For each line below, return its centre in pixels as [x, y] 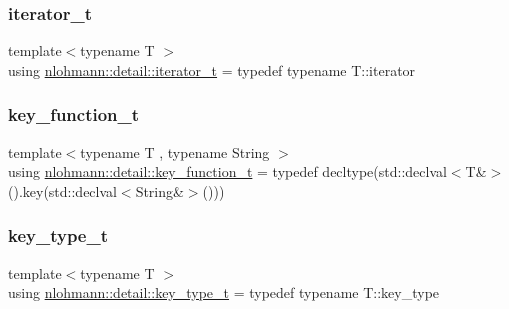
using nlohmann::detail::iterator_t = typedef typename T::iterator [212, 69]
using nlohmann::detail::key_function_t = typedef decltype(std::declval [227, 171]
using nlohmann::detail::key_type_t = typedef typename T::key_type [224, 292]
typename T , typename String [175, 151]
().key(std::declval [62, 190]
